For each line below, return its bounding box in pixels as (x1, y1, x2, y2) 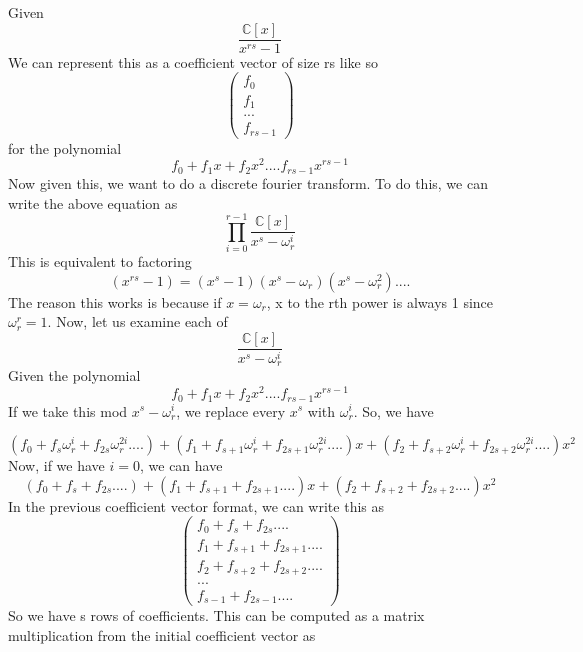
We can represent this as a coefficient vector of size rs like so (8, 51, 378, 72)
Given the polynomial (8, 365, 141, 386)
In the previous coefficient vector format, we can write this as (8, 495, 384, 516)
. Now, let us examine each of (47, 311, 228, 332)
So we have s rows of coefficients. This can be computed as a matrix (8, 605, 425, 626)
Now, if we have (8, 455, 105, 476)
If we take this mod (8, 400, 128, 421)
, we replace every (176, 400, 286, 421)
